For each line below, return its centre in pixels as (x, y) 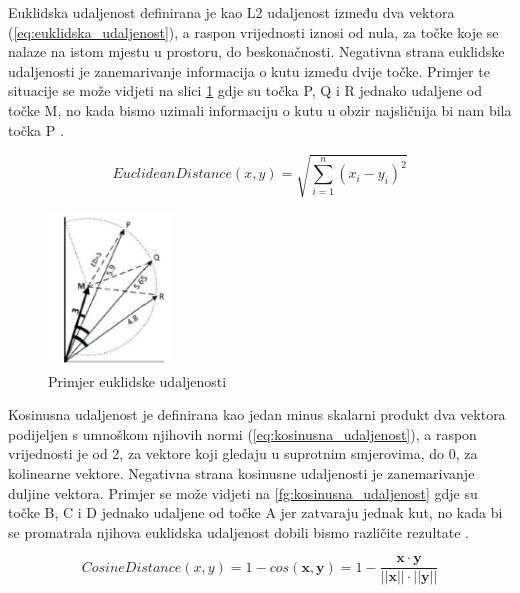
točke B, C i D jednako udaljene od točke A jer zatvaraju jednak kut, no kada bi (255, 512)
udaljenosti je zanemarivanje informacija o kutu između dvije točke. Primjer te (249, 70)
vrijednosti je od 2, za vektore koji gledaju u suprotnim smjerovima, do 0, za (243, 453)
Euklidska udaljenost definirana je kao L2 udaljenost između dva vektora (231, 12)
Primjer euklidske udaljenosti (137, 380)
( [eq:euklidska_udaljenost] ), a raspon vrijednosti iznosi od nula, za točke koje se (253, 31)
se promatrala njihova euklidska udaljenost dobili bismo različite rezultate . (238, 531)
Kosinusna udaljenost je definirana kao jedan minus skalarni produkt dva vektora (257, 414)
